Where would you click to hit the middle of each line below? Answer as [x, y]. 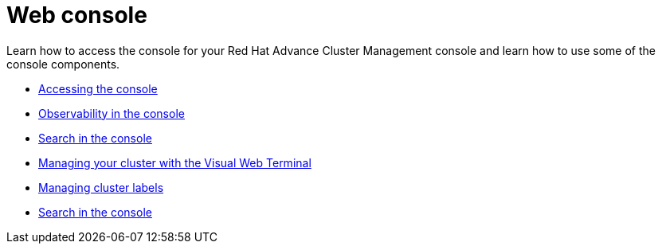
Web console [77, 15]
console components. [63, 64]
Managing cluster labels [101, 187]
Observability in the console [112, 113]
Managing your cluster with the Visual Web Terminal [175, 162]
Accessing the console [98, 88]
